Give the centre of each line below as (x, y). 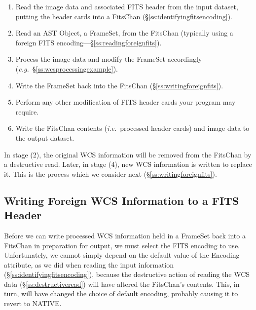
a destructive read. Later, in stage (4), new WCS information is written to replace (128, 164)
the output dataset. (45, 137)
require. (27, 111)
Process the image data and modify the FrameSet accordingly (109, 59)
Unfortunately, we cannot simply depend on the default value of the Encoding (122, 255)
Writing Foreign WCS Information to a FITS (122, 200)
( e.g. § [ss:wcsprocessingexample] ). (67, 68)
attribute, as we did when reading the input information (89, 264)
